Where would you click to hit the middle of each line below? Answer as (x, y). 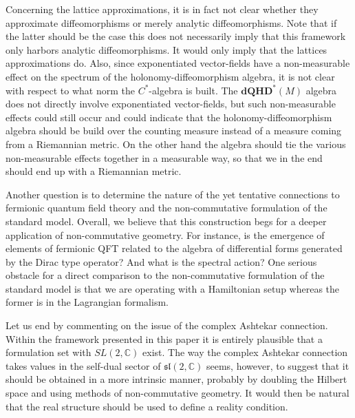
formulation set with (49, 352)
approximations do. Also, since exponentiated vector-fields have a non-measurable (178, 63)
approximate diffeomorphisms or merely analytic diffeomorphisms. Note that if (171, 22)
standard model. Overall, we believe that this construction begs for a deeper (166, 221)
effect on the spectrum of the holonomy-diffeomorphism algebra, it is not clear (170, 76)
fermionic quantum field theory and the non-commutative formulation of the (166, 208)
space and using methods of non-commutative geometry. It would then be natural (177, 393)
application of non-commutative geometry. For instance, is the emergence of (165, 234)
